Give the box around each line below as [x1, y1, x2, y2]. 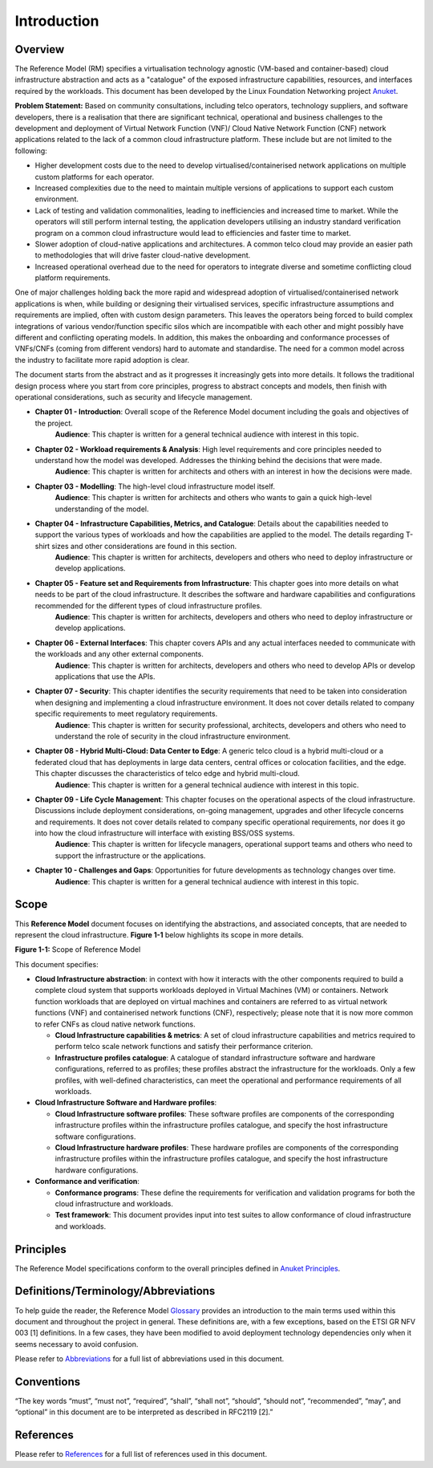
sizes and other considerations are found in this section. [51, 541, 237, 551]
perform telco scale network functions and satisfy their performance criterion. [55, 1042, 314, 1051]
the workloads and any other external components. [34, 649, 204, 659]
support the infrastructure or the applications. [55, 851, 206, 860]
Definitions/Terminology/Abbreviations [14, 1284, 216, 1298]
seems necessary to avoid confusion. [14, 1339, 139, 1348]
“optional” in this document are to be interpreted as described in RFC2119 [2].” [14, 1407, 273, 1417]
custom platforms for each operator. [34, 172, 155, 181]
